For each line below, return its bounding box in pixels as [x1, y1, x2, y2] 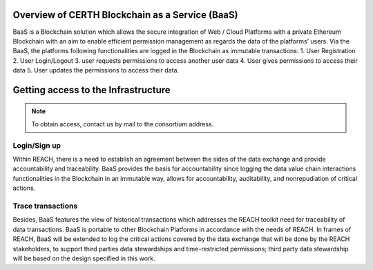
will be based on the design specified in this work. [12, 254, 155, 262]
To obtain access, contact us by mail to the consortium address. [31, 119, 214, 128]
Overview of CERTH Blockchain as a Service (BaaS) [12, 9, 238, 21]
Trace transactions [12, 201, 78, 211]
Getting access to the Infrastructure [12, 84, 171, 96]
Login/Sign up [12, 140, 61, 150]
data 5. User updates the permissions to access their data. [12, 66, 180, 75]
